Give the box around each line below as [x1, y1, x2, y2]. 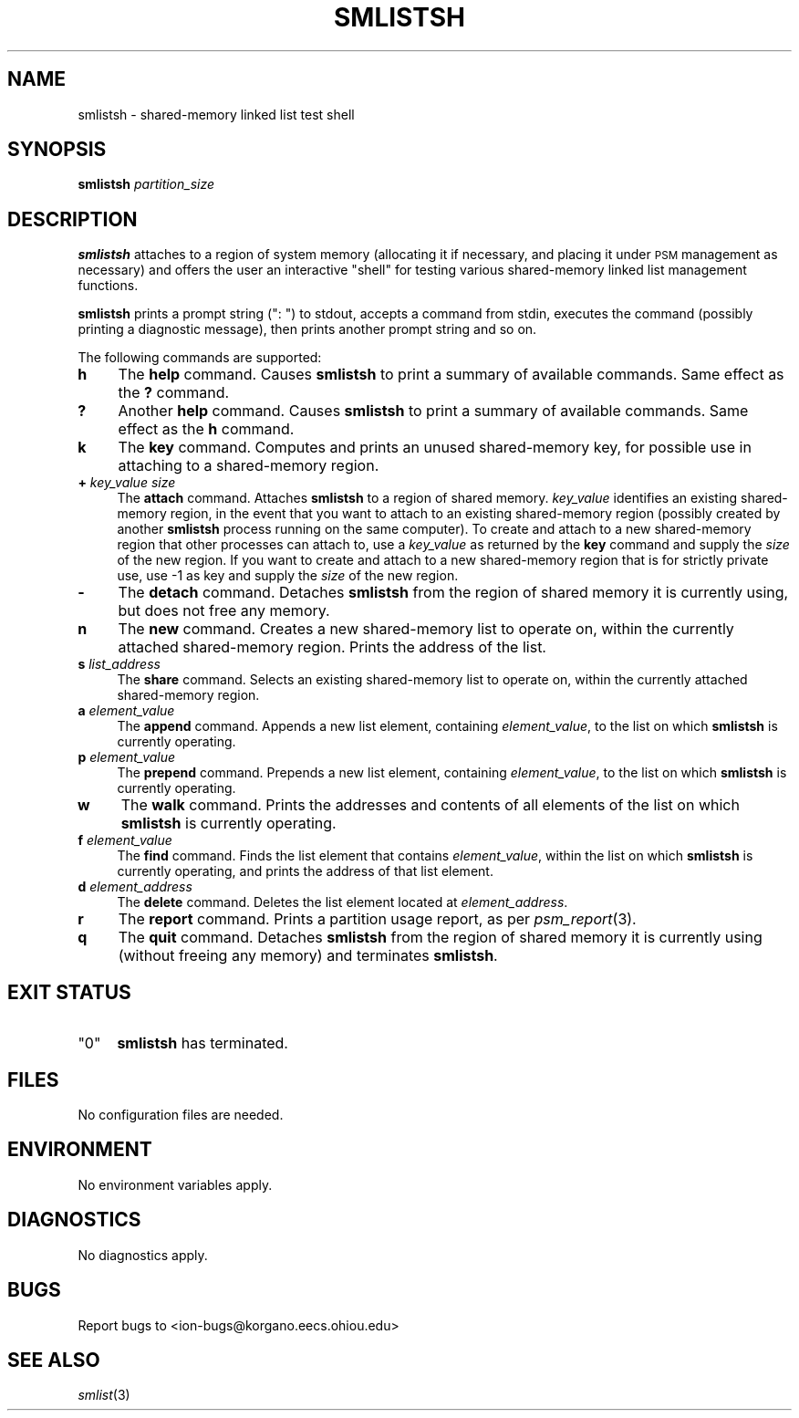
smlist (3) [78, 1387, 130, 1403]
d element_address [78, 879, 192, 895]
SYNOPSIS [7, 138, 107, 162]
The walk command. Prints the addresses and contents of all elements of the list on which [120, 796, 740, 815]
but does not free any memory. [118, 601, 330, 620]
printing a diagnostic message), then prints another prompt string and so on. [78, 321, 537, 338]
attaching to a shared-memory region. [118, 456, 379, 475]
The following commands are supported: [78, 349, 322, 366]
